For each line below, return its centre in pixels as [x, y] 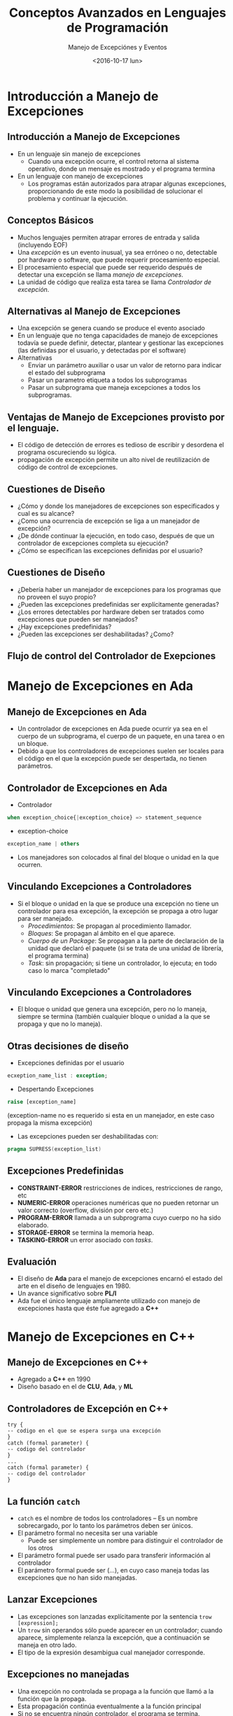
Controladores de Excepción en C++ [88, 1408]
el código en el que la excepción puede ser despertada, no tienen [112, 759]
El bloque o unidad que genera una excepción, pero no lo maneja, [112, 1009]
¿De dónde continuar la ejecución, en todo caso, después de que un [116, 536]
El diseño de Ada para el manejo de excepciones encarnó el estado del [120, 1279]
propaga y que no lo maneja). [60, 1024]
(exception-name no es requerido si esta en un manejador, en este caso [111, 1115]
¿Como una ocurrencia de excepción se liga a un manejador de [108, 521]
